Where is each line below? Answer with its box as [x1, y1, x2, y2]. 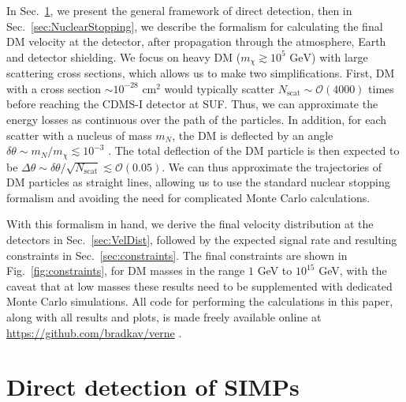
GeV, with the [318, 262, 387, 279]
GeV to [257, 262, 292, 279]
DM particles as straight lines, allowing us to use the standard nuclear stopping [6, 174, 390, 190]
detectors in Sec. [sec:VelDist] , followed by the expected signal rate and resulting [6, 231, 397, 248]
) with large [311, 48, 368, 65]
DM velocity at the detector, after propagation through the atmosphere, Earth [6, 33, 386, 50]
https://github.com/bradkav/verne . [6, 324, 182, 340]
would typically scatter [164, 80, 274, 96]
